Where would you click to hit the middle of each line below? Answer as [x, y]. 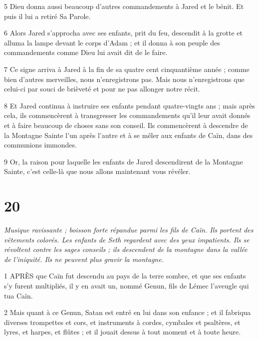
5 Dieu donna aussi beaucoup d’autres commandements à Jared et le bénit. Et [124, 6]
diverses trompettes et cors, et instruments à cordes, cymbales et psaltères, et [122, 322]
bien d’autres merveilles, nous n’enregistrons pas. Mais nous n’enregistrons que [124, 79]
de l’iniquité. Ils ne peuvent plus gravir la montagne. [84, 259]
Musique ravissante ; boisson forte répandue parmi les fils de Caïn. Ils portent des [129, 230]
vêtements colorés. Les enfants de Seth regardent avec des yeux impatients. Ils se [127, 239]
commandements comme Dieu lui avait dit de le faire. [86, 52]
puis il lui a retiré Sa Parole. [47, 16]
